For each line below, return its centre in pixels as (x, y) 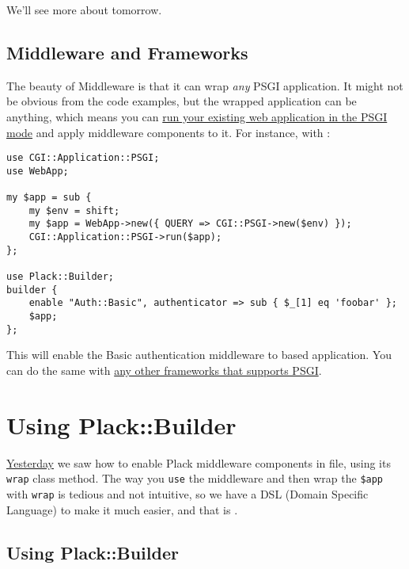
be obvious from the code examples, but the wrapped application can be (182, 101)
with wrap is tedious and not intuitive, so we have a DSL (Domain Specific (187, 493)
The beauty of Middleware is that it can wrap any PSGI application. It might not (205, 85)
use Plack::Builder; (61, 277)
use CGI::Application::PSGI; (83, 158)
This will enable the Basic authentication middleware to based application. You (199, 355)
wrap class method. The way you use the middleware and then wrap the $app (195, 478)
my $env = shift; (74, 210)
